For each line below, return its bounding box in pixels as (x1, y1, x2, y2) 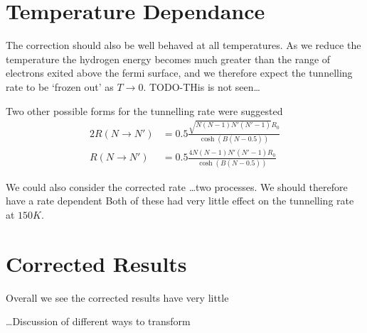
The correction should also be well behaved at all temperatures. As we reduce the (6, 38, 361, 53)
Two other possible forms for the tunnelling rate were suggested (6, 103, 283, 118)
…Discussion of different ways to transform (6, 314, 191, 329)
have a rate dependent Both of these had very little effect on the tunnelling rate (6, 193, 354, 208)
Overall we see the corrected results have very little (6, 290, 229, 305)
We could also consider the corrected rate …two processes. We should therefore (6, 179, 348, 194)
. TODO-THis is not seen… (143, 79, 260, 94)
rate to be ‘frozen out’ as (6, 79, 114, 94)
